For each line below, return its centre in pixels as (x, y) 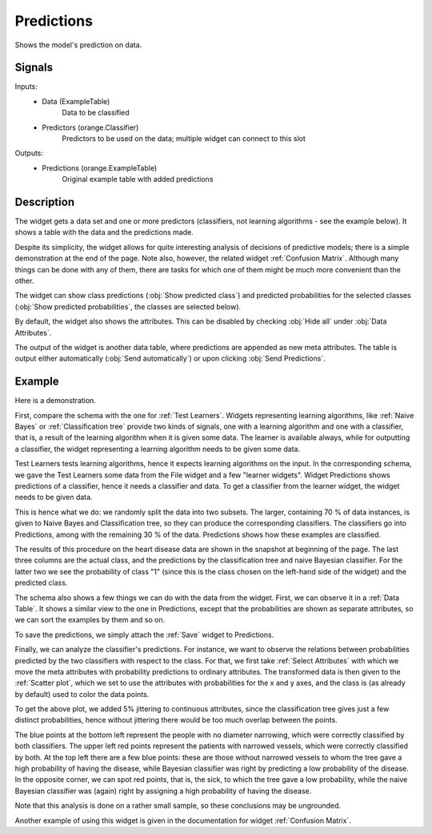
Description (45, 202)
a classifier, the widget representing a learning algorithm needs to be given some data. (157, 449)
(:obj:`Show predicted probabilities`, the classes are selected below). (128, 306)
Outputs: (29, 153)
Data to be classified (96, 113)
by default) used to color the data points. (82, 694)
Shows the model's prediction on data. (78, 45)
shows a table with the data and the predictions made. (104, 232)
